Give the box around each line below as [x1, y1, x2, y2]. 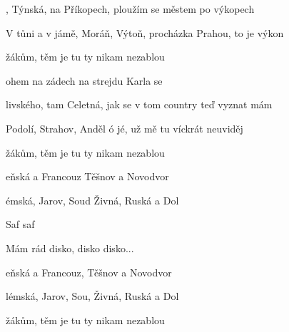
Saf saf [6, 217, 35, 232]
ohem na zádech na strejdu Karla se [6, 73, 163, 88]
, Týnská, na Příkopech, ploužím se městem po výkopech [6, 1, 255, 16]
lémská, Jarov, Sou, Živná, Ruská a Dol [6, 289, 179, 304]
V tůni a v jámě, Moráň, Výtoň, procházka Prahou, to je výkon [6, 25, 284, 40]
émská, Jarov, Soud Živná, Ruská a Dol [6, 192, 179, 207]
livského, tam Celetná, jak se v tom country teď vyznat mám [6, 97, 273, 112]
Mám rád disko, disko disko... [6, 240, 134, 255]
